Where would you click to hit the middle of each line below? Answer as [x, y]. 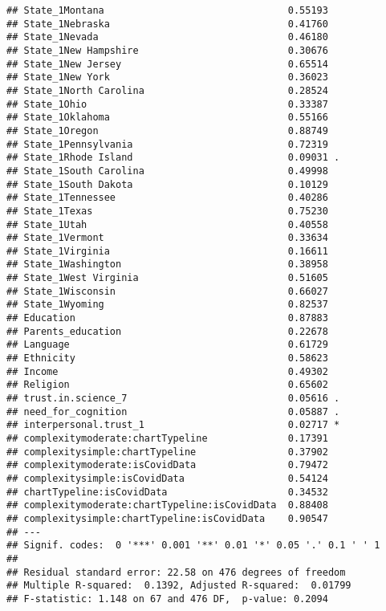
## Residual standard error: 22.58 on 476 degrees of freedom [176, 572]
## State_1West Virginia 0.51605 [167, 278]
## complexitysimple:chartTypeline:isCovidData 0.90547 [167, 518]
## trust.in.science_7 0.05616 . [173, 399]
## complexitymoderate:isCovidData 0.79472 [167, 465]
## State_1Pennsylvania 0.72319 [167, 144]
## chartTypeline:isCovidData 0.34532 [167, 492]
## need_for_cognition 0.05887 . [173, 411]
